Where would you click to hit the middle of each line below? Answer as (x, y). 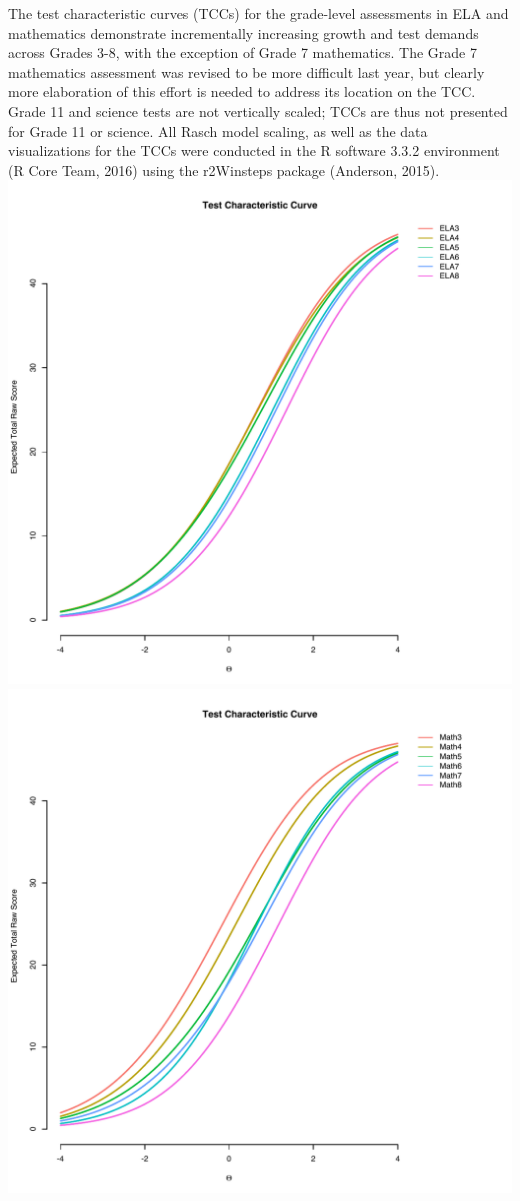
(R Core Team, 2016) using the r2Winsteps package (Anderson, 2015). (224, 169)
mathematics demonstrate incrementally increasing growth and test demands (243, 32)
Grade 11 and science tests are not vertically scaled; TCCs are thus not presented (258, 110)
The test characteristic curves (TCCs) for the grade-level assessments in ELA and (258, 13)
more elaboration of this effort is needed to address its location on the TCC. (242, 91)
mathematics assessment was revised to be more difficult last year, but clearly (246, 71)
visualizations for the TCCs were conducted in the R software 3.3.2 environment (254, 150)
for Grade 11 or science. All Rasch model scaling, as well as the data (218, 130)
